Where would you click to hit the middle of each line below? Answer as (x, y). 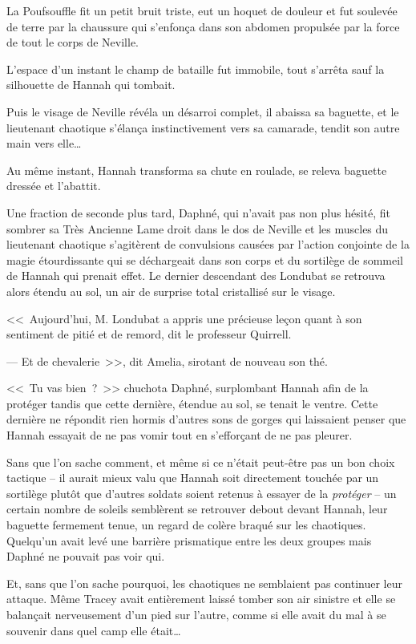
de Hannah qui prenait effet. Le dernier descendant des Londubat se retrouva (196, 275)
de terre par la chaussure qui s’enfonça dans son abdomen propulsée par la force (203, 26)
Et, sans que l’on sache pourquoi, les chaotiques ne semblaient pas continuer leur (204, 583)
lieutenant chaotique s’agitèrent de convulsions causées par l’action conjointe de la (208, 244)
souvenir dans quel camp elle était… (94, 630)
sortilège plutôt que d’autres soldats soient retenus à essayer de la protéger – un (202, 493)
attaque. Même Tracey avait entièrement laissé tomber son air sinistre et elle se (201, 599)
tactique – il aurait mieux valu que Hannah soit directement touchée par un (193, 478)
